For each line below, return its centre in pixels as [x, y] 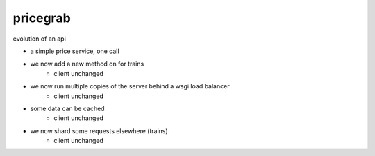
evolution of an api [39, 39]
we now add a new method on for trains [87, 64]
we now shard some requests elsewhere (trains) [99, 130]
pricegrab [42, 18]
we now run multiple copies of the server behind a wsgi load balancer [130, 86]
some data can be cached [67, 108]
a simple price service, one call [75, 51]
